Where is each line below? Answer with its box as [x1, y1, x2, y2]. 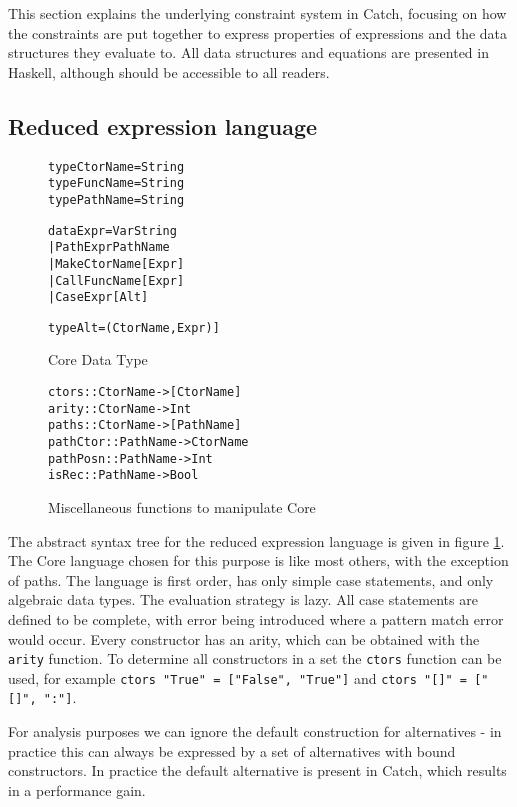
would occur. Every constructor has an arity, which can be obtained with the [8, 628, 480, 649]
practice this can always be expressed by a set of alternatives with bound [8, 740, 456, 761]
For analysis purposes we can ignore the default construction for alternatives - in [8, 721, 502, 742]
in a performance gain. [8, 779, 146, 800]
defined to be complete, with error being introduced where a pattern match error [8, 608, 504, 629]
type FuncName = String [48, 176, 185, 191]
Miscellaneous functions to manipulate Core [48, 497, 316, 518]
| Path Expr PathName [48, 240, 170, 255]
